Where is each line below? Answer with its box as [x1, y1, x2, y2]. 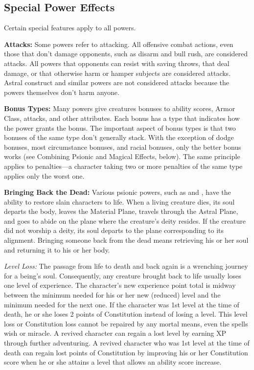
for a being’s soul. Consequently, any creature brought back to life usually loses [4, 270, 241, 280]
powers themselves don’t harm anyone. [4, 87, 119, 97]
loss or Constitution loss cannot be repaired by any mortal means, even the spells [4, 318, 248, 328]
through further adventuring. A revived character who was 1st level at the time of [4, 338, 250, 348]
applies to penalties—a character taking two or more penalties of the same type [4, 161, 243, 171]
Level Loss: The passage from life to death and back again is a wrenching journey [4, 261, 248, 271]
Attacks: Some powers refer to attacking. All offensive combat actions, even [4, 39, 233, 49]
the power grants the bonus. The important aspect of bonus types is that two [4, 122, 236, 133]
